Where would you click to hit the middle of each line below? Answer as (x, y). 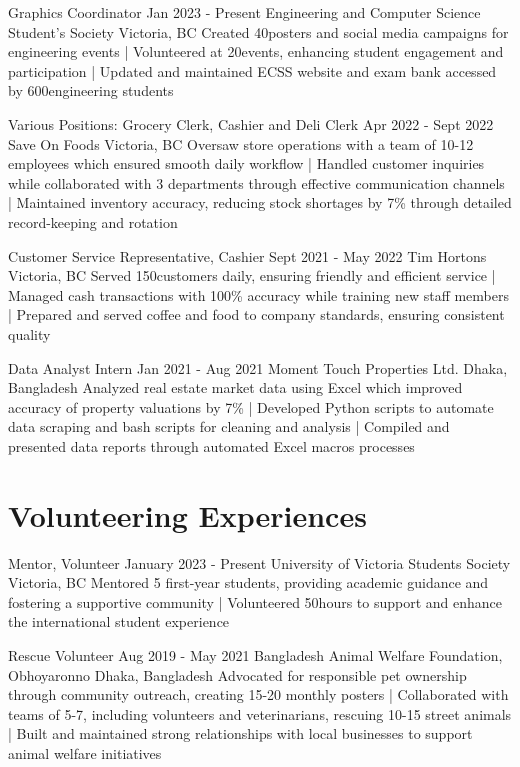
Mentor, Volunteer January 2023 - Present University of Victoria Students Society (259, 562)
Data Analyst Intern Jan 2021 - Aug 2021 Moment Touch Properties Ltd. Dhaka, (258, 367)
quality (29, 333)
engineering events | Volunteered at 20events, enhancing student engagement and (256, 51)
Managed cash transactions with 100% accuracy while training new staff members (259, 294)
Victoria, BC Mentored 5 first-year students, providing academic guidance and (248, 582)
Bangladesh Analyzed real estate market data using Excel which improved (235, 387)
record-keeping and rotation (93, 221)
